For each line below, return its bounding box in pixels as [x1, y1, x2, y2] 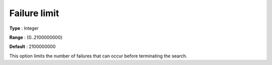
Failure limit [9, 8, 59, 19]
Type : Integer [9, 25, 39, 31]
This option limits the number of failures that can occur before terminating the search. [9, 53, 187, 59]
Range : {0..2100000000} [9, 34, 63, 40]
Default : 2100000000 [9, 43, 56, 50]
